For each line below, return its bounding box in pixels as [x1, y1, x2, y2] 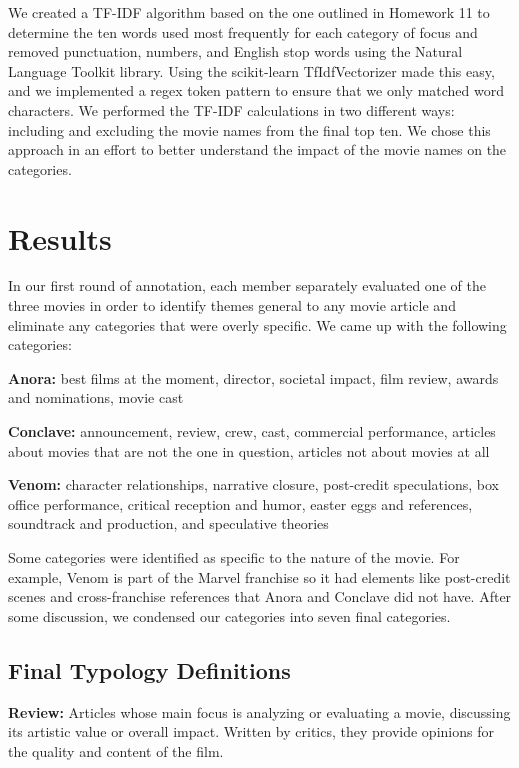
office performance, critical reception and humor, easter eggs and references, [8, 493, 473, 514]
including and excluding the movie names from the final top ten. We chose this [8, 119, 491, 140]
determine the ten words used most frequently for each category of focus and [8, 21, 478, 42]
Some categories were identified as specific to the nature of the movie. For [8, 547, 460, 567]
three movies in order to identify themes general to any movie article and [8, 295, 456, 316]
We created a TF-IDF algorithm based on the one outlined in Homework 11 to [8, 2, 490, 22]
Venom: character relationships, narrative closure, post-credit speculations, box [8, 474, 499, 495]
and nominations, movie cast [8, 387, 184, 408]
